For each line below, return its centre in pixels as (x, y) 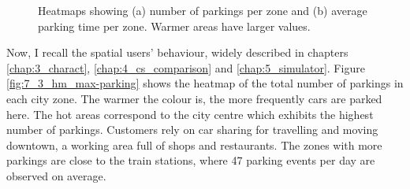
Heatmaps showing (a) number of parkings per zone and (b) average (203, 10)
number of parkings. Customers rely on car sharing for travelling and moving (192, 130)
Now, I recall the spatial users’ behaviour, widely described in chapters (177, 52)
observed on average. (56, 175)
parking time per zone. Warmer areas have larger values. (174, 26)
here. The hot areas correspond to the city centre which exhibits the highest (190, 114)
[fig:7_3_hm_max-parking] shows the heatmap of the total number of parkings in (205, 83)
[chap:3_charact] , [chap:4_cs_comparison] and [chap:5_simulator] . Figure (186, 67)
